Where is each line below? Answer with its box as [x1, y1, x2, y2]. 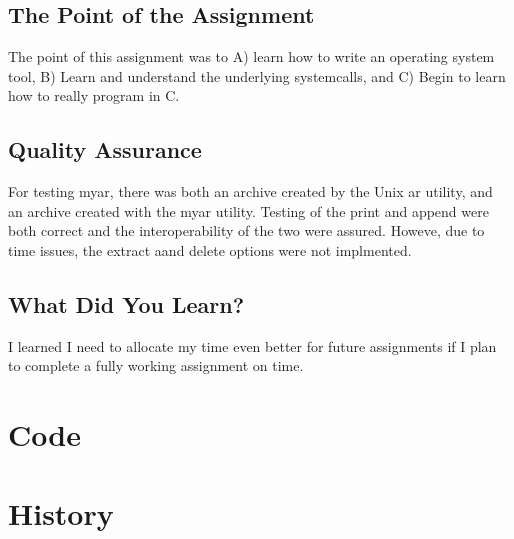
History [8, 492, 114, 533]
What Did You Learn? [8, 288, 245, 319]
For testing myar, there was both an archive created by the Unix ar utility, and [8, 181, 493, 202]
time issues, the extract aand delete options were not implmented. [8, 239, 412, 260]
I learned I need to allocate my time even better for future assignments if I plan [8, 335, 497, 356]
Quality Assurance [8, 134, 202, 165]
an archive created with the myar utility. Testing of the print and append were [8, 200, 489, 221]
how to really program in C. [8, 85, 180, 106]
